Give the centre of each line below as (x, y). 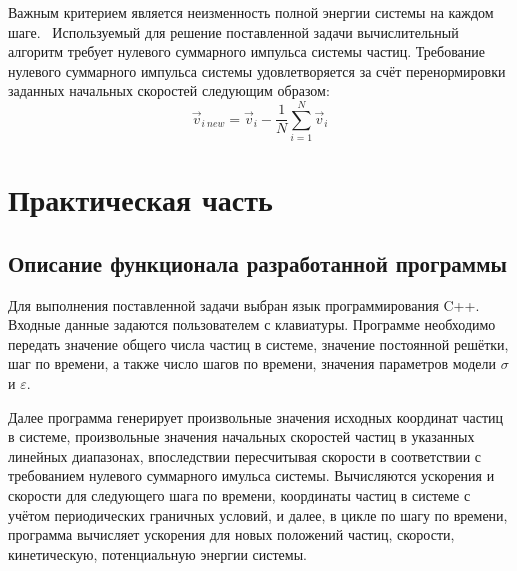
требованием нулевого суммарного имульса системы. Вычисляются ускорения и (251, 475)
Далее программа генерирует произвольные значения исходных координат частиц (255, 416)
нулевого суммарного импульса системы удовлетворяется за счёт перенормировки (257, 70)
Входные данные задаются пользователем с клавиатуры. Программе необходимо (252, 324)
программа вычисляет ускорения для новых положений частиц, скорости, (231, 534)
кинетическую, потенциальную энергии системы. (157, 553)
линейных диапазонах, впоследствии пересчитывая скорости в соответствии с (245, 455)
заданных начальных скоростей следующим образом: (169, 90)
